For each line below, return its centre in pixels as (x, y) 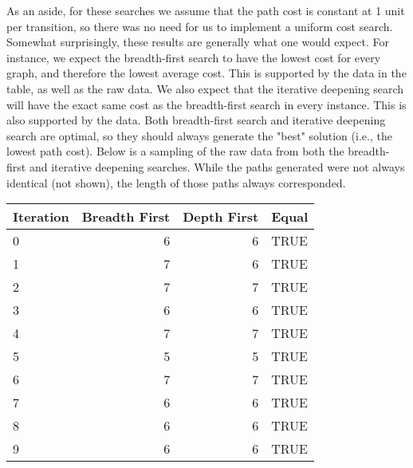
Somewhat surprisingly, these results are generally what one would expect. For (198, 42)
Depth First (221, 217)
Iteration (41, 217)
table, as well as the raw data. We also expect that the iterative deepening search (205, 88)
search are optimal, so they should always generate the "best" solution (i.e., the (199, 135)
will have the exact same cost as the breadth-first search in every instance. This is (206, 104)
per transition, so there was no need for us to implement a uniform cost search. (200, 26)
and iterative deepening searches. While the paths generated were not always (217, 166)
